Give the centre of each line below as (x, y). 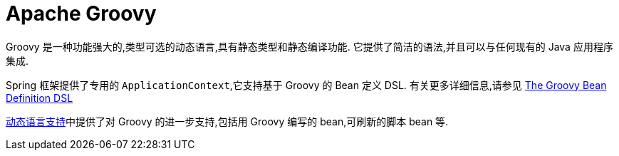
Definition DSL (40, 98)
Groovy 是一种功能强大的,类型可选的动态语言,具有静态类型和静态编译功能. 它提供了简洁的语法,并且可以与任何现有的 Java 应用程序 (309, 46)
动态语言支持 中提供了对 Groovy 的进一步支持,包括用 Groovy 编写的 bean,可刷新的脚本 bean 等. (227, 121)
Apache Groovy (81, 14)
